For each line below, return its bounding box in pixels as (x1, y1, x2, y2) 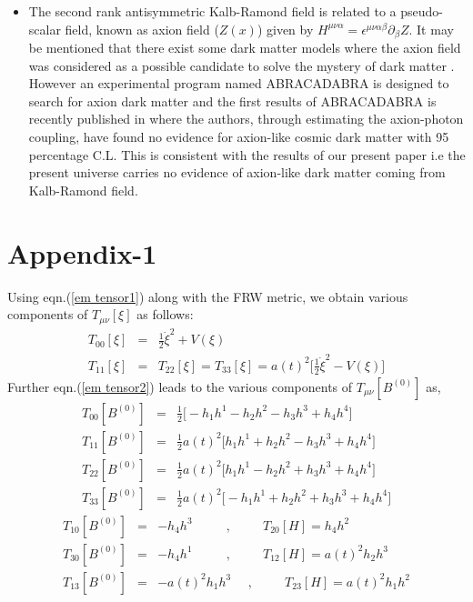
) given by (257, 19, 314, 38)
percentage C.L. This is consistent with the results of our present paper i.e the (28, 145, 466, 164)
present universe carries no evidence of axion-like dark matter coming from (28, 163, 446, 182)
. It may (408, 19, 454, 38)
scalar (28, 19, 61, 38)
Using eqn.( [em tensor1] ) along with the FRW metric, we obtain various (7, 286, 408, 306)
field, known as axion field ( (65, 19, 219, 38)
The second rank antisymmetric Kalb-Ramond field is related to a (28, 2, 397, 20)
